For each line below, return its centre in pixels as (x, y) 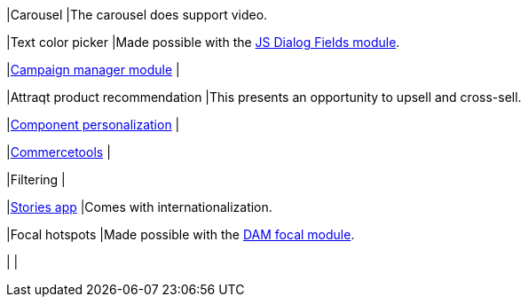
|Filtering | (36, 179)
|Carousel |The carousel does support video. (137, 15)
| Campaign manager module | (93, 70)
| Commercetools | (59, 152)
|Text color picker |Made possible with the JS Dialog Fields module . (203, 42)
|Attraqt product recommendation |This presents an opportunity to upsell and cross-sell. (264, 97)
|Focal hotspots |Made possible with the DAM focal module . (181, 234)
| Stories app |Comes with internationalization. (139, 207)
